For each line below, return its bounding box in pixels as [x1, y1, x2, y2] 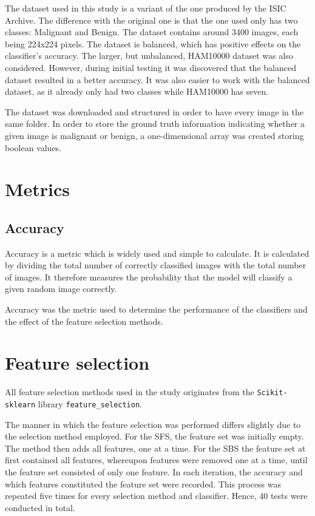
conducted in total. [5, 501, 75, 514]
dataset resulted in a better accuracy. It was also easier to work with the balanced [5, 73, 310, 86]
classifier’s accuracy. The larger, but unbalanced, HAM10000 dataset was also [5, 49, 293, 62]
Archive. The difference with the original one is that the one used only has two [5, 13, 298, 26]
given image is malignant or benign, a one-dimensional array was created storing [5, 129, 304, 141]
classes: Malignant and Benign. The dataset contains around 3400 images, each [5, 25, 299, 38]
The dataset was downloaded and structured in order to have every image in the [5, 105, 303, 118]
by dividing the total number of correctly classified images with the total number [5, 259, 307, 271]
